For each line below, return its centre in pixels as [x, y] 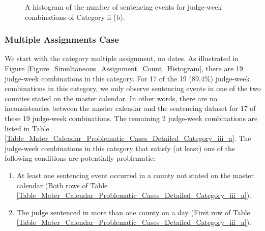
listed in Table [27, 128]
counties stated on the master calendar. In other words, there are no [111, 98]
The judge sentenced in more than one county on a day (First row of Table [133, 212]
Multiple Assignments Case [62, 39]
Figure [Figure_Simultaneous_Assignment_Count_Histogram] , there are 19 [124, 68]
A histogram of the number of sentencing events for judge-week [123, 7]
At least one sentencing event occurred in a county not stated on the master [135, 175]
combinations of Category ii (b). [75, 17]
